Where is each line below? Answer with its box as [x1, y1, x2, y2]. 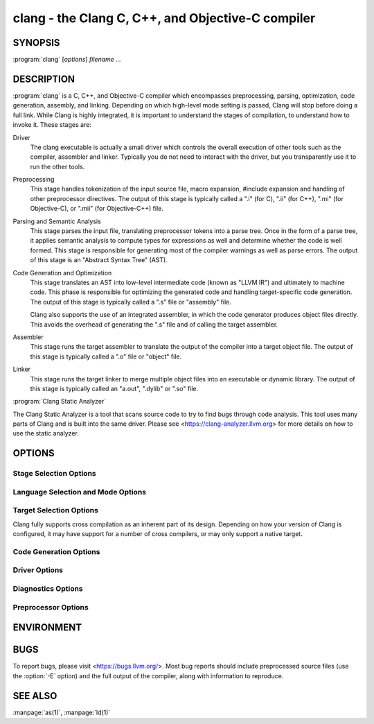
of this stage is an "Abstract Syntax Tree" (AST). [30, 256, 168, 264]
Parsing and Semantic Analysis [12, 217, 102, 225]
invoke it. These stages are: [12, 121, 91, 129]
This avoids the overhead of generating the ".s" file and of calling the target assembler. [30, 320, 278, 329]
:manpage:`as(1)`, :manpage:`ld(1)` [12, 708, 111, 716]
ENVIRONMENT [12, 621, 82, 634]
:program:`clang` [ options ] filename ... [12, 55, 121, 64]
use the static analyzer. [12, 429, 79, 438]
